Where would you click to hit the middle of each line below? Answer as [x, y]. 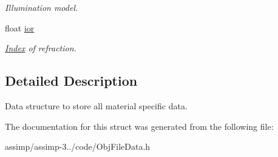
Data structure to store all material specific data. [96, 105]
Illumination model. [42, 7]
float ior [20, 27]
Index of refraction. [41, 48]
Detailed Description [71, 81]
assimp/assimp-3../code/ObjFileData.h [78, 146]
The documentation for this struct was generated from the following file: [139, 126]
